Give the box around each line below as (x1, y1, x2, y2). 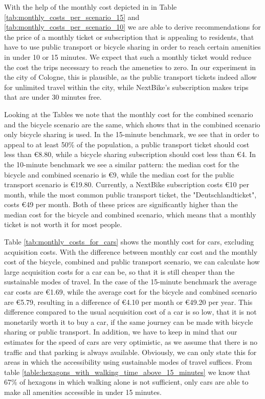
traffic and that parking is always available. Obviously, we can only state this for (4, 346, 257, 357)
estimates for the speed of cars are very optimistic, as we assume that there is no (4, 337, 258, 347)
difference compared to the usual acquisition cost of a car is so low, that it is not (4, 306, 257, 317)
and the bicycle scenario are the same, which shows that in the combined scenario (4, 119, 260, 129)
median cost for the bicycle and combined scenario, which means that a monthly (4, 209, 256, 219)
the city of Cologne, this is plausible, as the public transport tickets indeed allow (4, 72, 257, 82)
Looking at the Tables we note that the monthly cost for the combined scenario (4, 108, 253, 119)
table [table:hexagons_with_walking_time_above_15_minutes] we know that (4, 366, 251, 377)
